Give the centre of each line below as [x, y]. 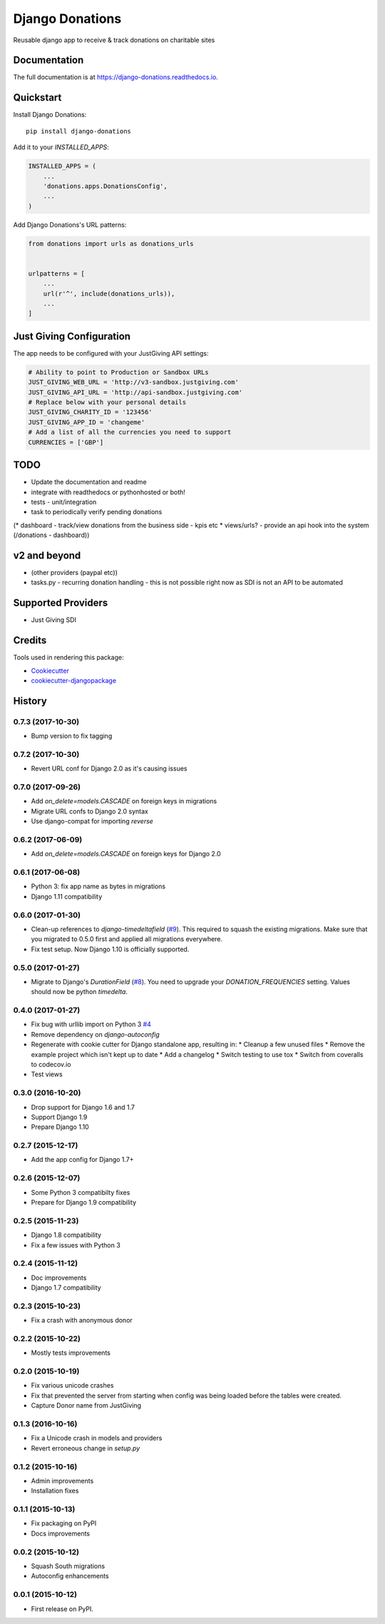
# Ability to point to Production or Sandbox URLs [119, 372]
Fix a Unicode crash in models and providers [97, 1438]
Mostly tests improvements [71, 1353]
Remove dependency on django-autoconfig [95, 1034]
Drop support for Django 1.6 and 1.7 [83, 1107]
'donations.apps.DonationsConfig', [105, 186]
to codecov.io [51, 1064]
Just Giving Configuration [72, 336]
